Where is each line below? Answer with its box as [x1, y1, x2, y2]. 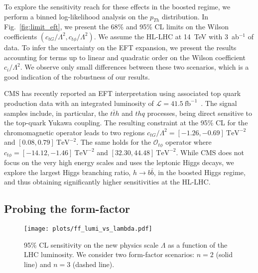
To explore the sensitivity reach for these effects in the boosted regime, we [4, 1, 231, 11]
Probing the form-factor [4, 201, 130, 216]
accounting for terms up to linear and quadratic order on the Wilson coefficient [4, 52, 246, 62]
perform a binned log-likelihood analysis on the [4, 11, 148, 21]
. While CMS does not [176, 147, 245, 157]
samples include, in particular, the [4, 107, 108, 118]
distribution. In [161, 11, 209, 21]
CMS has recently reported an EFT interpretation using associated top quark [4, 88, 241, 98]
